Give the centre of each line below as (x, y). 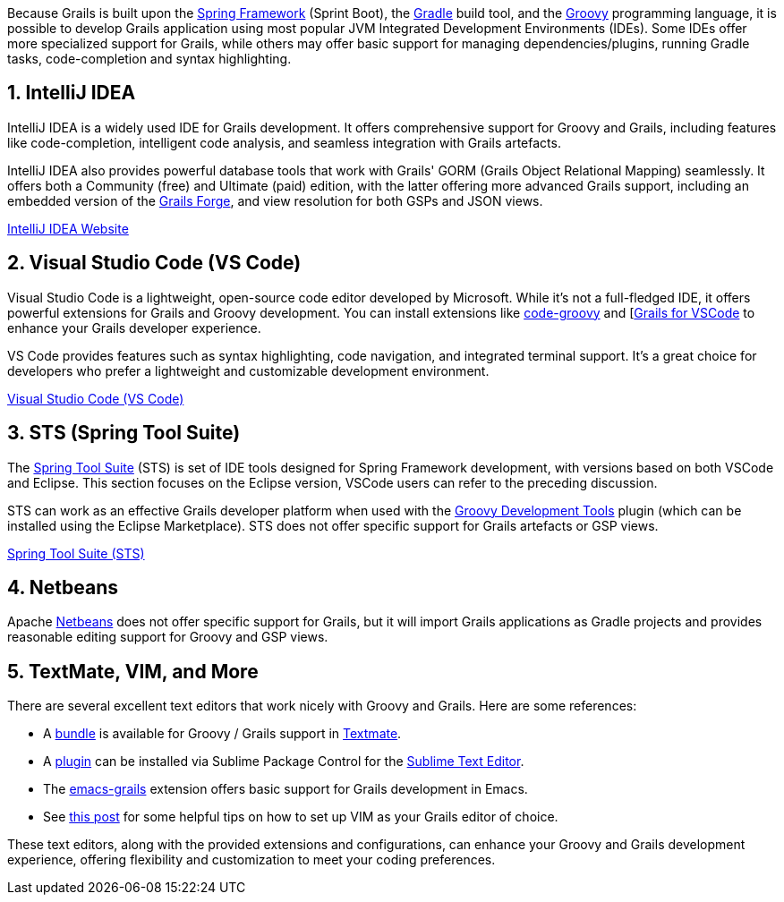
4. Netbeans (63, 587)
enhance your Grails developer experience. (134, 328)
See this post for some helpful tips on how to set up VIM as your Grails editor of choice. (301, 817)
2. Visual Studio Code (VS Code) (154, 263)
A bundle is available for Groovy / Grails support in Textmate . (222, 734)
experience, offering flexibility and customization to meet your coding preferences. (251, 860)
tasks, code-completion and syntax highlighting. (149, 59)
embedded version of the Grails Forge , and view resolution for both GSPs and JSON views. (275, 200)
